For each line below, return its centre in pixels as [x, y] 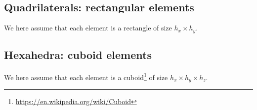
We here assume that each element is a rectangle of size [88, 28]
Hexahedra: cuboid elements [78, 55]
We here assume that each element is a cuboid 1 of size [86, 76]
